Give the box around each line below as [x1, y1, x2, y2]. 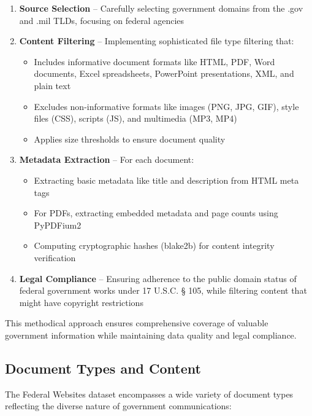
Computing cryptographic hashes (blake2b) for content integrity [34, 239, 275, 252]
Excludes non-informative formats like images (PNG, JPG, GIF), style [34, 100, 299, 112]
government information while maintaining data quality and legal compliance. [5, 328, 297, 341]
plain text [34, 79, 71, 92]
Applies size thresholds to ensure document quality [34, 132, 226, 145]
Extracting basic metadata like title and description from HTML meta [34, 173, 299, 186]
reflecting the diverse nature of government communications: [5, 399, 232, 412]
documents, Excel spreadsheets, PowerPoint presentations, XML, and [34, 67, 294, 80]
